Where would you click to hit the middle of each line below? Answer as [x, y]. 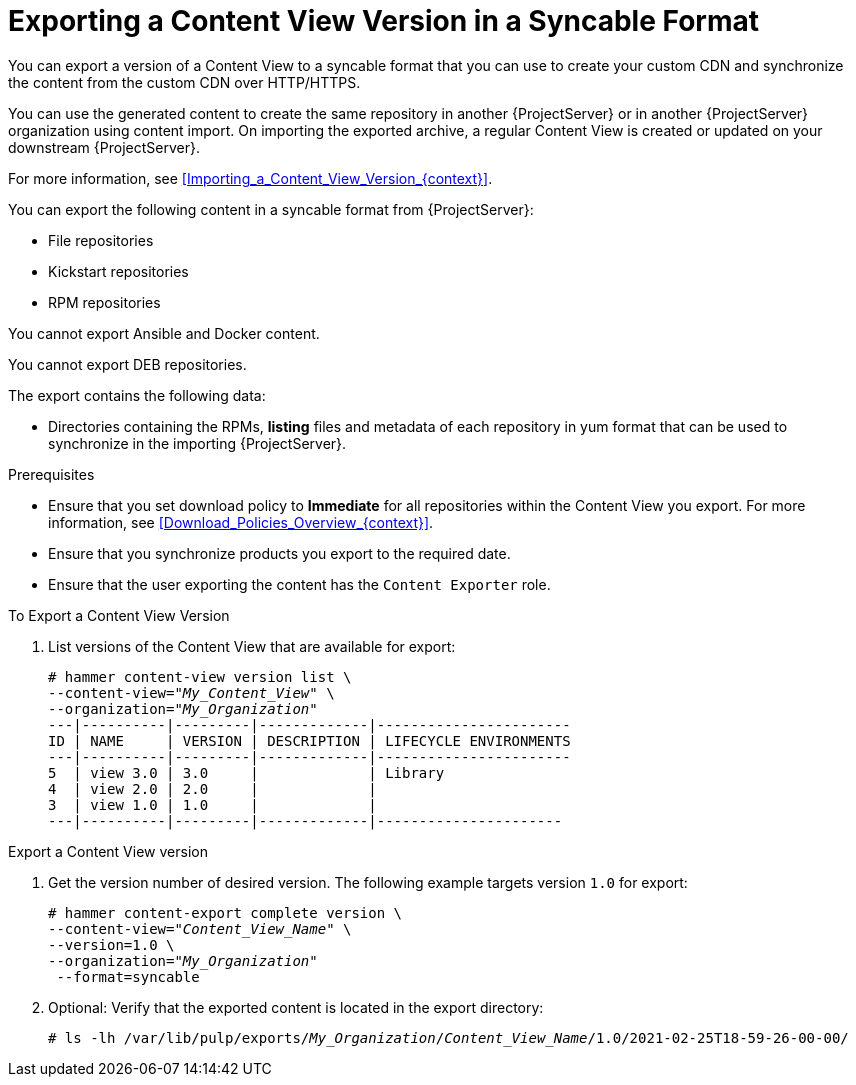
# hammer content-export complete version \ [225, 912]
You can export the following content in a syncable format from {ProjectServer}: [271, 209]
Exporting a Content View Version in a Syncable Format [383, 21]
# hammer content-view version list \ [200, 676]
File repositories [101, 240]
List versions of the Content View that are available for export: [252, 646]
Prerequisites [51, 474]
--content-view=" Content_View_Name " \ [200, 928]
